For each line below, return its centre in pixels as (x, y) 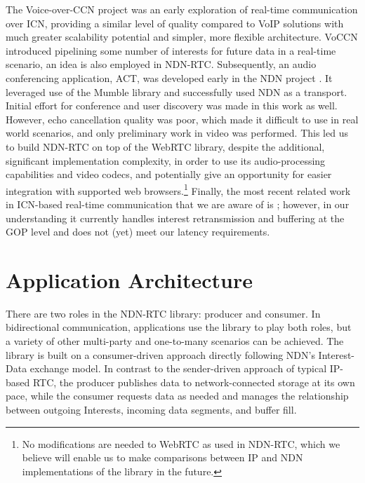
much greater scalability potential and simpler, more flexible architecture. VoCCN (182, 37)
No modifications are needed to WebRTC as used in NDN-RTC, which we (181, 443)
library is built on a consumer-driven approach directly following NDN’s (160, 354)
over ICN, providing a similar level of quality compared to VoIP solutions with (175, 23)
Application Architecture (129, 279)
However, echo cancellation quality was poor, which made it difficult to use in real (182, 119)
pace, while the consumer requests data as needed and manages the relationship (177, 396)
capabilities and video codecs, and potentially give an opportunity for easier (169, 174)
